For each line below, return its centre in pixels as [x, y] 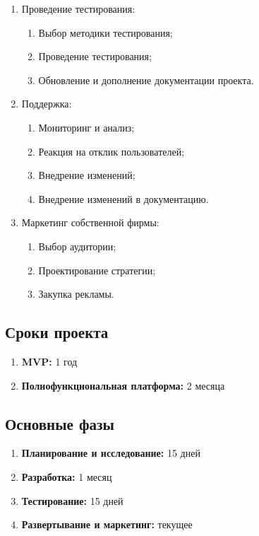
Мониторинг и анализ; [86, 127]
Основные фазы [60, 423]
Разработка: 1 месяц [67, 476]
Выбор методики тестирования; [106, 32]
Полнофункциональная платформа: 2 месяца [123, 385]
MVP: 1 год [49, 361]
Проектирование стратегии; [97, 270]
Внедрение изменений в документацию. [124, 198]
